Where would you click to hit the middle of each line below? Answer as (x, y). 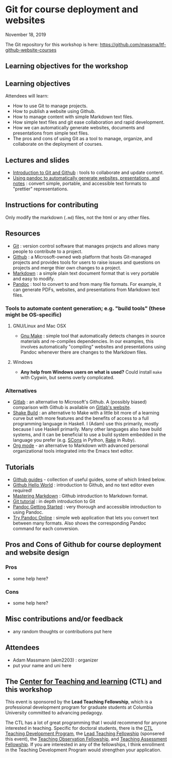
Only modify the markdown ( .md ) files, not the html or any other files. (78, 217)
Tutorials (20, 467)
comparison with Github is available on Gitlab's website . (72, 407)
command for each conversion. (46, 528)
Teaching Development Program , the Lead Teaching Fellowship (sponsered (85, 734)
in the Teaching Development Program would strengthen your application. (83, 750)
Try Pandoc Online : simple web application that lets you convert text (85, 517)
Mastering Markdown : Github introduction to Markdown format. (80, 496)
